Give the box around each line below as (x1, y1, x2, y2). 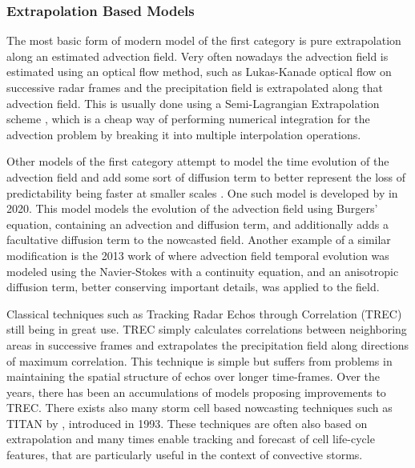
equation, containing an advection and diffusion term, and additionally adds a (6, 215, 389, 232)
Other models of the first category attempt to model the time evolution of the (6, 153, 389, 170)
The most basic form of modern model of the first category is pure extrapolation (6, 32, 401, 49)
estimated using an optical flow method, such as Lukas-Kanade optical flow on (6, 63, 392, 80)
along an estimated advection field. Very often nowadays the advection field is (6, 47, 389, 64)
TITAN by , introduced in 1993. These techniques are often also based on (6, 414, 368, 431)
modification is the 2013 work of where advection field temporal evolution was (6, 246, 389, 263)
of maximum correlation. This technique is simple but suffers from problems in (6, 352, 393, 369)
